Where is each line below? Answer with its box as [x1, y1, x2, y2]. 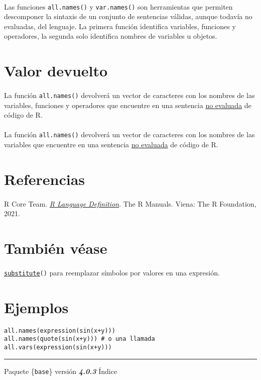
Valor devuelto [4, 60, 108, 81]
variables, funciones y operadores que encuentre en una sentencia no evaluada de [4, 100, 251, 110]
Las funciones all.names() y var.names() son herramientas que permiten [4, 1, 233, 12]
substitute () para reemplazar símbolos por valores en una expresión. [4, 267, 220, 277]
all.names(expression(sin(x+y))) [4, 327, 115, 334]
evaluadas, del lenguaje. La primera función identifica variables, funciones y [4, 21, 236, 31]
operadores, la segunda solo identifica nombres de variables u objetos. [4, 31, 217, 41]
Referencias [4, 168, 85, 189]
